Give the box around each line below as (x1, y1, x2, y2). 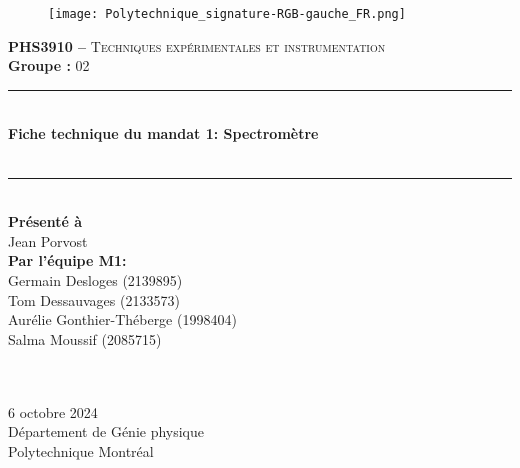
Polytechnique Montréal (8, 440, 154, 461)
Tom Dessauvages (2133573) (8, 289, 180, 310)
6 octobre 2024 (8, 401, 98, 422)
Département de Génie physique (8, 421, 205, 442)
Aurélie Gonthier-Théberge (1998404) (8, 309, 237, 330)
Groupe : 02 (8, 55, 90, 76)
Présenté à (8, 211, 83, 232)
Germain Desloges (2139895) (8, 270, 183, 290)
